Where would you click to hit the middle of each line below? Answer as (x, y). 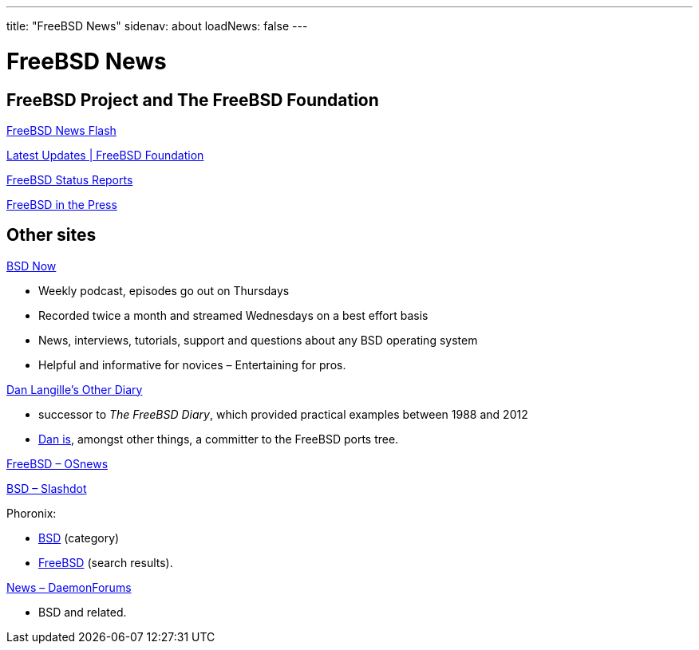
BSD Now (32, 266)
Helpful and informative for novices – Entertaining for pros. (192, 364)
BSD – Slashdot (47, 488)
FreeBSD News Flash (61, 130)
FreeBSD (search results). (106, 562)
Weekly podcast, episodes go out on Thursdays (164, 290)
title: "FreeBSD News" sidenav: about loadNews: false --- (157, 26)
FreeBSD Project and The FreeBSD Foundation (193, 100)
